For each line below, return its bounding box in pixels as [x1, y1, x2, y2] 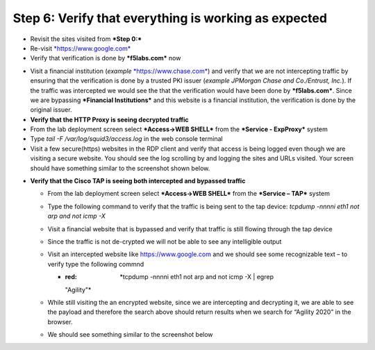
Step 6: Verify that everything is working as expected [12, 10, 328, 26]
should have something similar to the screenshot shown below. [30, 164, 210, 172]
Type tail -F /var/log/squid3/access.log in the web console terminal [30, 135, 223, 143]
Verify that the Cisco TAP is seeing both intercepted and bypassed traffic [30, 177, 246, 185]
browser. [47, 317, 73, 326]
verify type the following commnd [47, 260, 144, 268]
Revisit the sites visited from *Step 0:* [30, 35, 142, 43]
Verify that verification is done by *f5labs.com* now [30, 54, 181, 62]
